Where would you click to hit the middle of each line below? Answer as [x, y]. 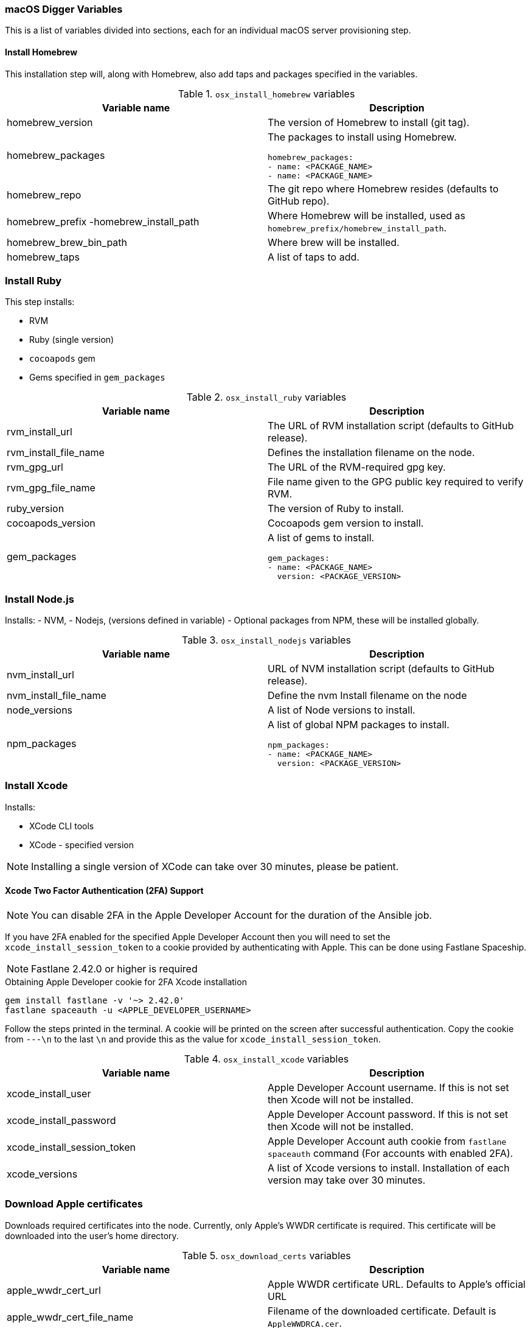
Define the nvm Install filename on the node [367, 696]
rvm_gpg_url [35, 467]
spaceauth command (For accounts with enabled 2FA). [390, 1154]
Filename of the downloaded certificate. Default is [382, 1311]
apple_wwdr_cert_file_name [70, 1317]
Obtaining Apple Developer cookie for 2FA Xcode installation [126, 982]
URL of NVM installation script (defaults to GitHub [381, 669]
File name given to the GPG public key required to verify [396, 482]
